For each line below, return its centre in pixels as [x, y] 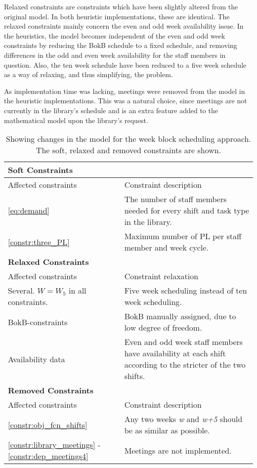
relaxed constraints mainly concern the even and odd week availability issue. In [124, 26]
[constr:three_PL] [39, 242]
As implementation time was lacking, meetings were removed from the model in [125, 91]
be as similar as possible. [167, 430]
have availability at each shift [175, 353]
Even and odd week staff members [184, 342]
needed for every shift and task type [187, 211]
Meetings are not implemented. [178, 450]
